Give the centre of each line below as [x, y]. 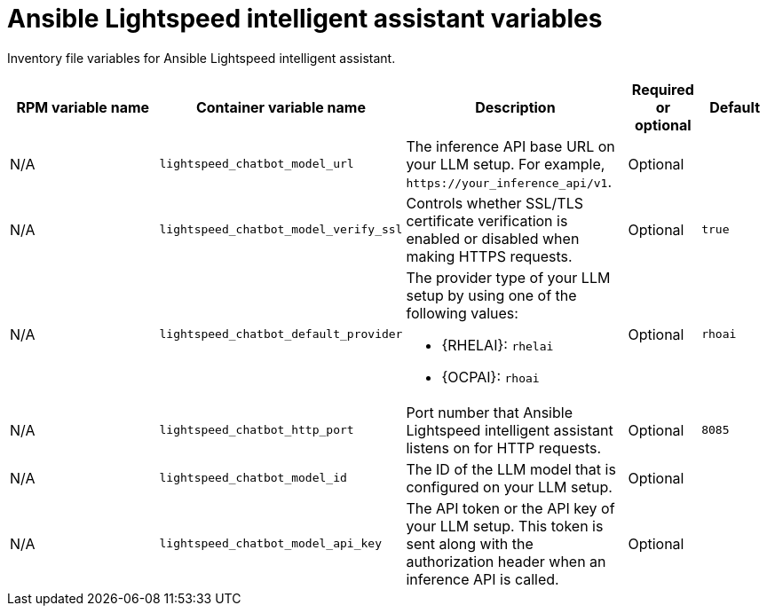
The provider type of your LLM [508, 277]
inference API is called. [482, 579]
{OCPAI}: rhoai [490, 377]
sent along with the [470, 543]
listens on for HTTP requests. [504, 448]
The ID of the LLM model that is [511, 469]
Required [663, 89]
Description [515, 107]
